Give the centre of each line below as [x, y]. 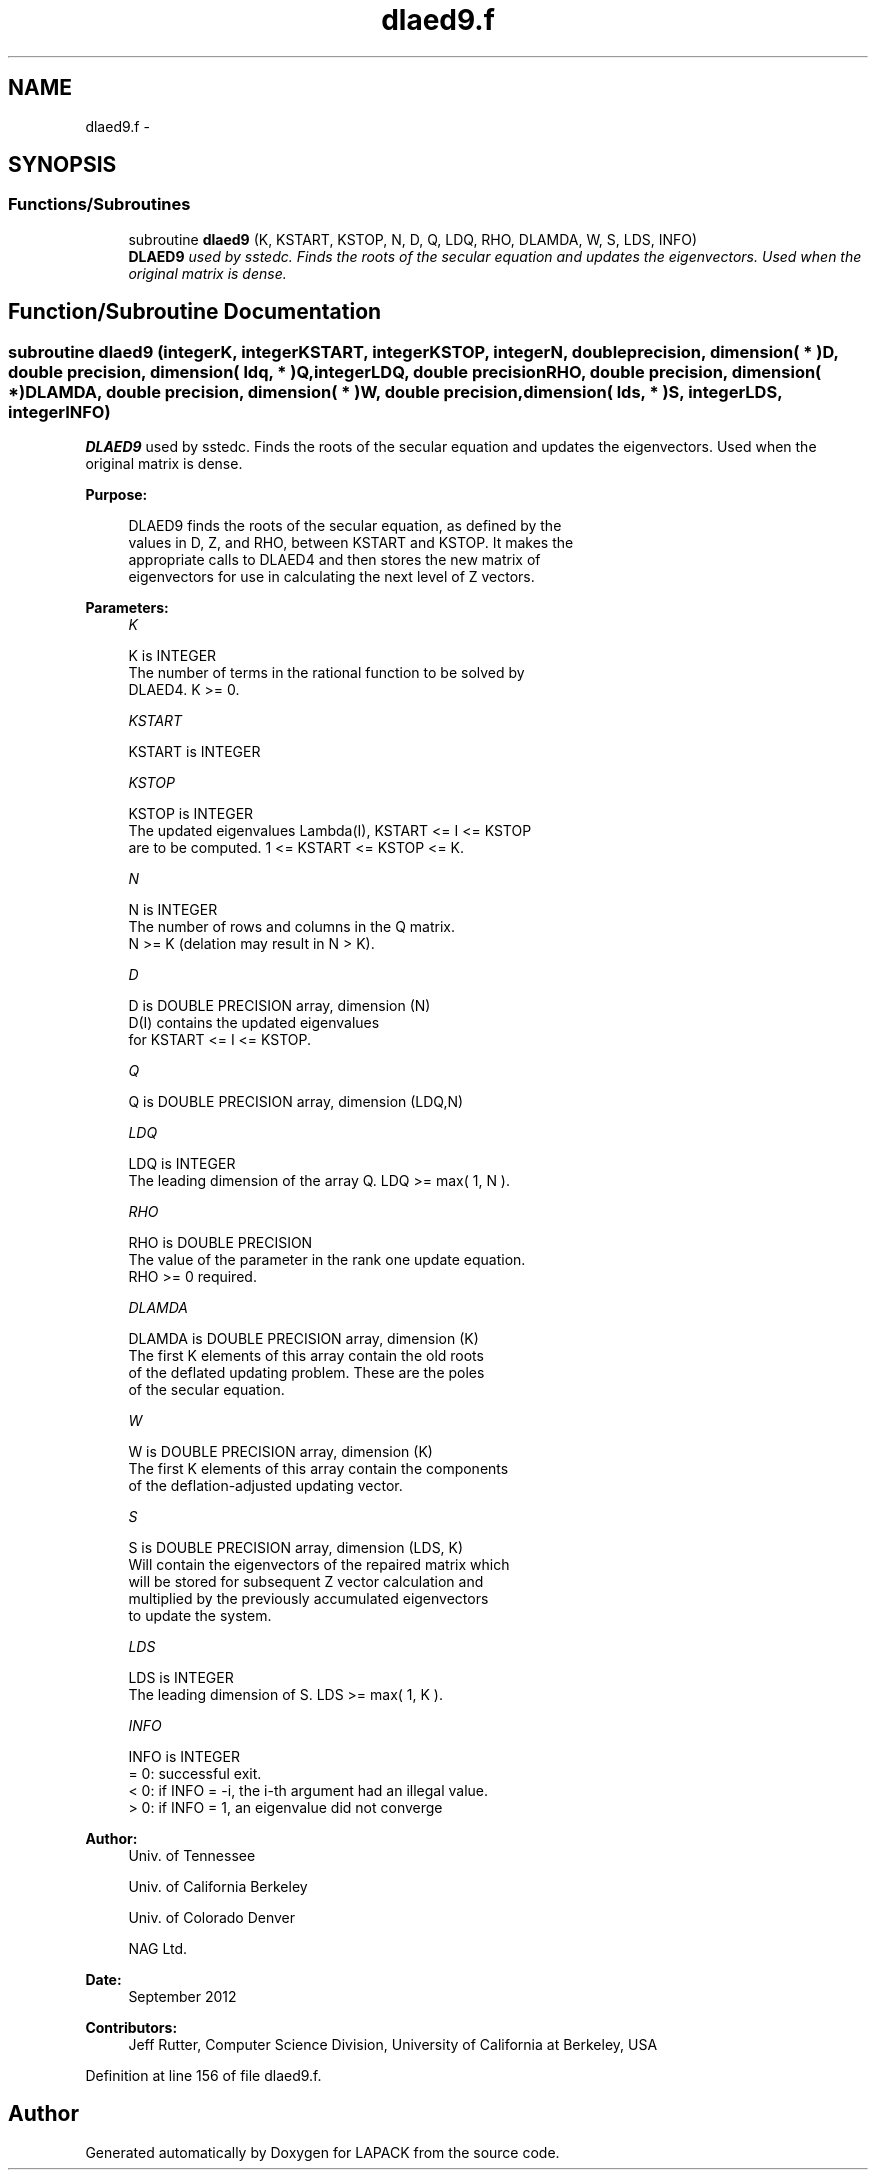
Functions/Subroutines [99, 204]
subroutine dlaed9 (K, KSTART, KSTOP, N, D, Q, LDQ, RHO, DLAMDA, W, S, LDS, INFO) [413, 239]
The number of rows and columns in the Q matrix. [291, 927]
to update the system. [200, 1616]
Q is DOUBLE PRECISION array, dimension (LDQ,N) [296, 1102]
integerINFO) [59, 411]
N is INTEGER [173, 910]
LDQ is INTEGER [182, 1164]
